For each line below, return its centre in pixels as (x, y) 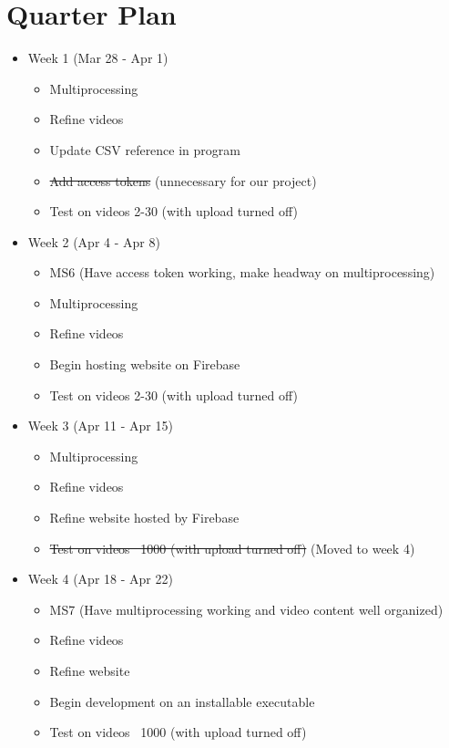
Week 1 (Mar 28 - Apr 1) (98, 58)
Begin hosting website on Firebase (145, 364)
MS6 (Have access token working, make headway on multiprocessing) (242, 272)
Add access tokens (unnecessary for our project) (183, 180)
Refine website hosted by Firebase (144, 518)
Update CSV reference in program (145, 149)
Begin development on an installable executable (182, 701)
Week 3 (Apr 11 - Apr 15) (100, 426)
